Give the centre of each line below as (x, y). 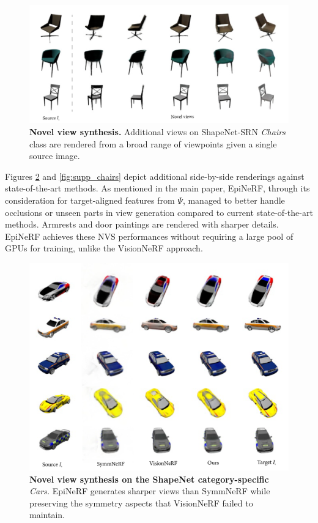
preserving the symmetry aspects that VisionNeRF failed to (141, 503)
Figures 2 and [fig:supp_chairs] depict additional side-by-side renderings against (155, 176)
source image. (55, 156)
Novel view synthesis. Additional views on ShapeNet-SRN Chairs (157, 131)
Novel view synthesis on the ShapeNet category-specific (149, 479)
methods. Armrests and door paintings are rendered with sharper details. (142, 224)
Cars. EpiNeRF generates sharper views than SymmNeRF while (150, 491)
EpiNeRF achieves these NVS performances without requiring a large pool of (149, 236)
